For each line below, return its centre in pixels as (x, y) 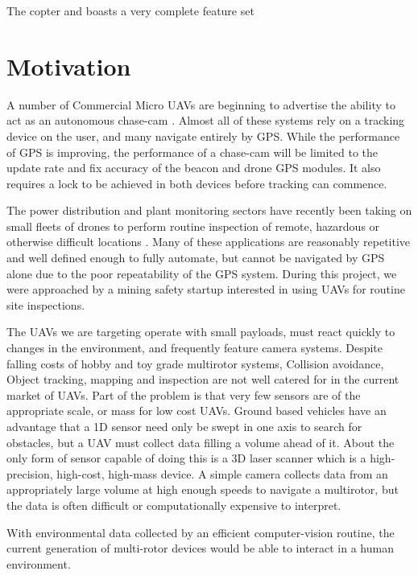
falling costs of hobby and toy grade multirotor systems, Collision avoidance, (195, 363)
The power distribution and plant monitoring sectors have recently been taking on (209, 210)
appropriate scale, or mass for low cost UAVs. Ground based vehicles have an (197, 411)
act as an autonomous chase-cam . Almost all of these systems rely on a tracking (206, 120)
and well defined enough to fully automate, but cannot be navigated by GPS (196, 258)
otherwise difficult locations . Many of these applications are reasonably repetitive (209, 242)
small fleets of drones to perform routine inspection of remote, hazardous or (193, 226)
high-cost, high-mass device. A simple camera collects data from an (222, 473)
